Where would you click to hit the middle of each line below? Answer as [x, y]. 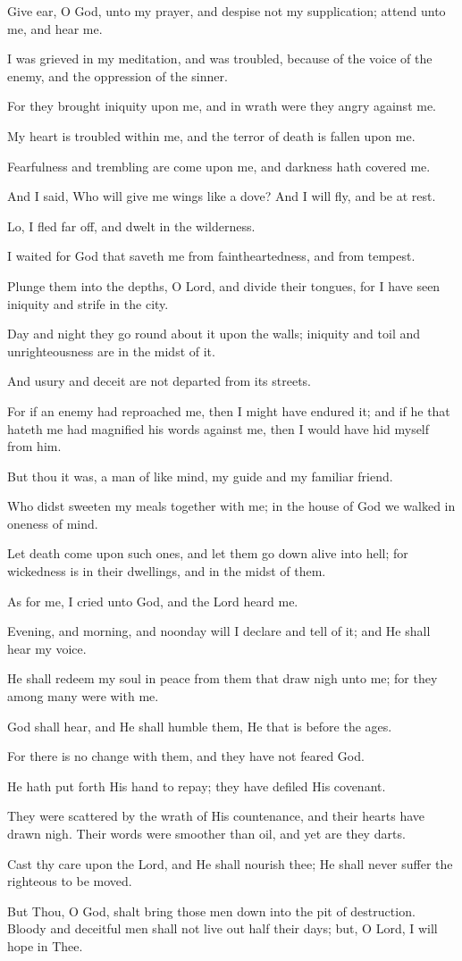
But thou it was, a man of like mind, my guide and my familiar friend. [200, 476]
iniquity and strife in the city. [88, 303]
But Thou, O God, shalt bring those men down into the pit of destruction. [211, 911]
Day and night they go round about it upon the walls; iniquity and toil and [214, 334]
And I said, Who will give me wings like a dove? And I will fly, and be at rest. [222, 196]
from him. [34, 446]
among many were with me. [83, 696]
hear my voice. [47, 648]
